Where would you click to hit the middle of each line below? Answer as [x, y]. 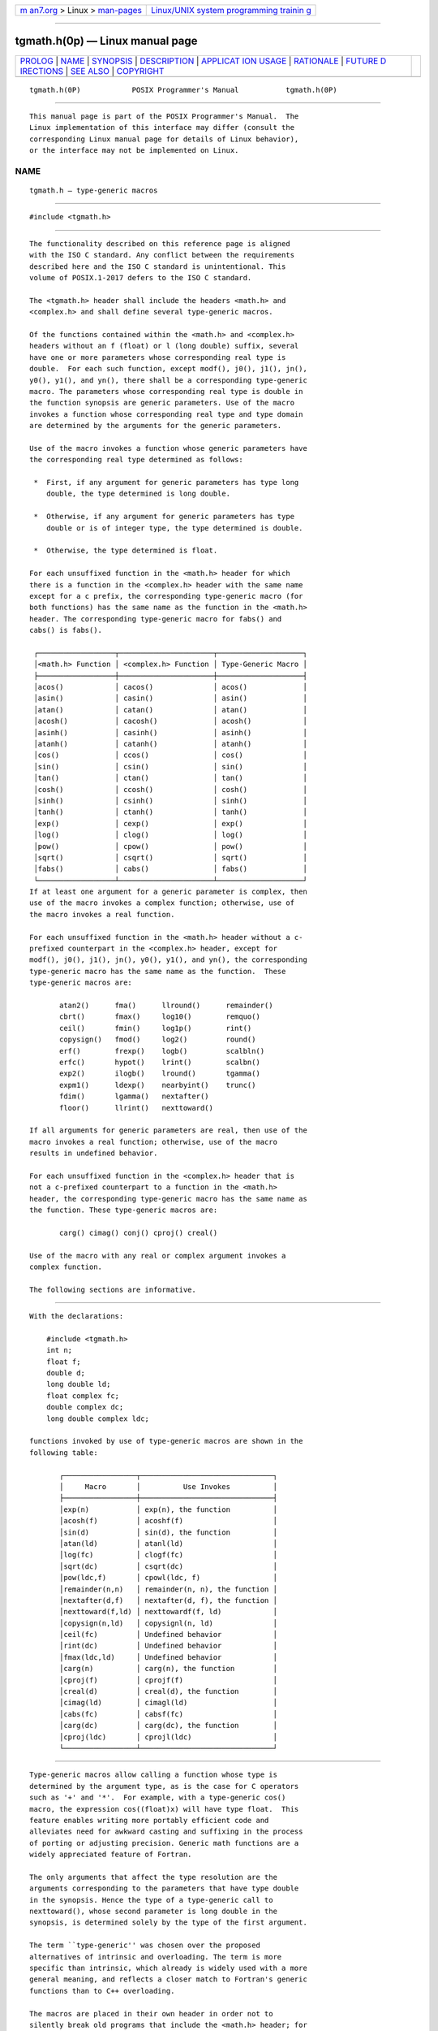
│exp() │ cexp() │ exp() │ [170, 823]
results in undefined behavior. [94, 1153]
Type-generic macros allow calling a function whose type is [153, 1775]
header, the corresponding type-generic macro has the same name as [168, 1199]
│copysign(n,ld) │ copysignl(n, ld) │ [168, 1623]
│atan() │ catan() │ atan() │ [170, 710]
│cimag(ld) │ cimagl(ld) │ [168, 1703]
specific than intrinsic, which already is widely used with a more [168, 1968]
